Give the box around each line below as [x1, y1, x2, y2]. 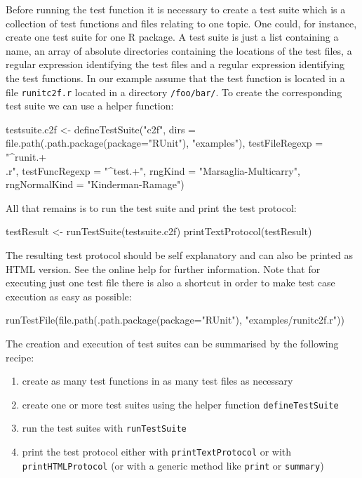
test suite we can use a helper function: [6, 98, 174, 113]
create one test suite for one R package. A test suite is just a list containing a [6, 29, 339, 44]
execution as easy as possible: [6, 288, 132, 303]
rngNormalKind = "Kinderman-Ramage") [6, 177, 185, 192]
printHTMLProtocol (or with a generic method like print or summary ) [22, 458, 324, 472]
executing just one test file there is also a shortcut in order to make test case [6, 275, 335, 290]
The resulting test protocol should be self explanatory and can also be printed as [6, 247, 353, 262]
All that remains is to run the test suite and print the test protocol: [6, 200, 297, 215]
